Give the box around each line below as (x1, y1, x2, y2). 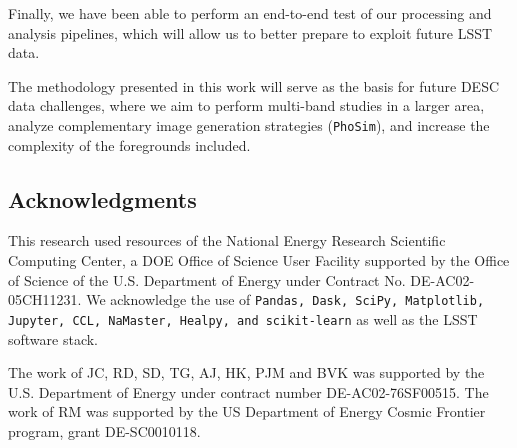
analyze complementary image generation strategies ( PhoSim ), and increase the (8, 114, 490, 135)
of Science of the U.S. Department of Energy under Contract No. (8, 269, 406, 290)
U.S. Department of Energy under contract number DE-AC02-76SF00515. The (8, 381, 489, 402)
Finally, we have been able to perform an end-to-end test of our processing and (8, 3, 492, 23)
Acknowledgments (8, 183, 197, 214)
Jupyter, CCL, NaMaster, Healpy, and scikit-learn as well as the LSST (8, 308, 478, 329)
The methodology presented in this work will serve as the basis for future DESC (8, 75, 500, 96)
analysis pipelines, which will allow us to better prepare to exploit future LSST (8, 22, 493, 43)
